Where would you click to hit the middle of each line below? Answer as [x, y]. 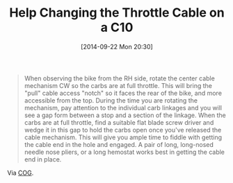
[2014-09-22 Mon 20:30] [117, 46]
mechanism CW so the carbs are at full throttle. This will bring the [118, 85]
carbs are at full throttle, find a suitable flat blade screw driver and [119, 122]
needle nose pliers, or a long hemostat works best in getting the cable [124, 152]
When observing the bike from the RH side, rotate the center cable [120, 78]
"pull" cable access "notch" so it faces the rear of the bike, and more [123, 93]
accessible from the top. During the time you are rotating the [111, 100]
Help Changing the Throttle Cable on [117, 13]
